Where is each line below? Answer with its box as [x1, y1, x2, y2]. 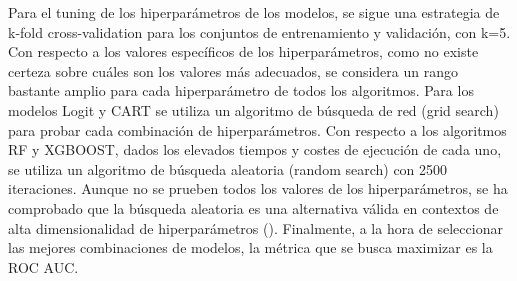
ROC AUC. [8, 256, 79, 277]
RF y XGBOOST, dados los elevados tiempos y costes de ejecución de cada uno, [8, 139, 502, 160]
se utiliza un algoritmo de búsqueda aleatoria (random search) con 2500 [8, 158, 448, 179]
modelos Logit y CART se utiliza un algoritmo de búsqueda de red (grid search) [8, 99, 499, 120]
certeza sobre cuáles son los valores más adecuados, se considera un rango [8, 60, 458, 81]
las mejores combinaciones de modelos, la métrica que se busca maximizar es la [8, 237, 493, 258]
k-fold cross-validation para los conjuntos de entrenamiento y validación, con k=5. [8, 21, 511, 42]
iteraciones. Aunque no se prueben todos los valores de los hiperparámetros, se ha [8, 178, 508, 199]
